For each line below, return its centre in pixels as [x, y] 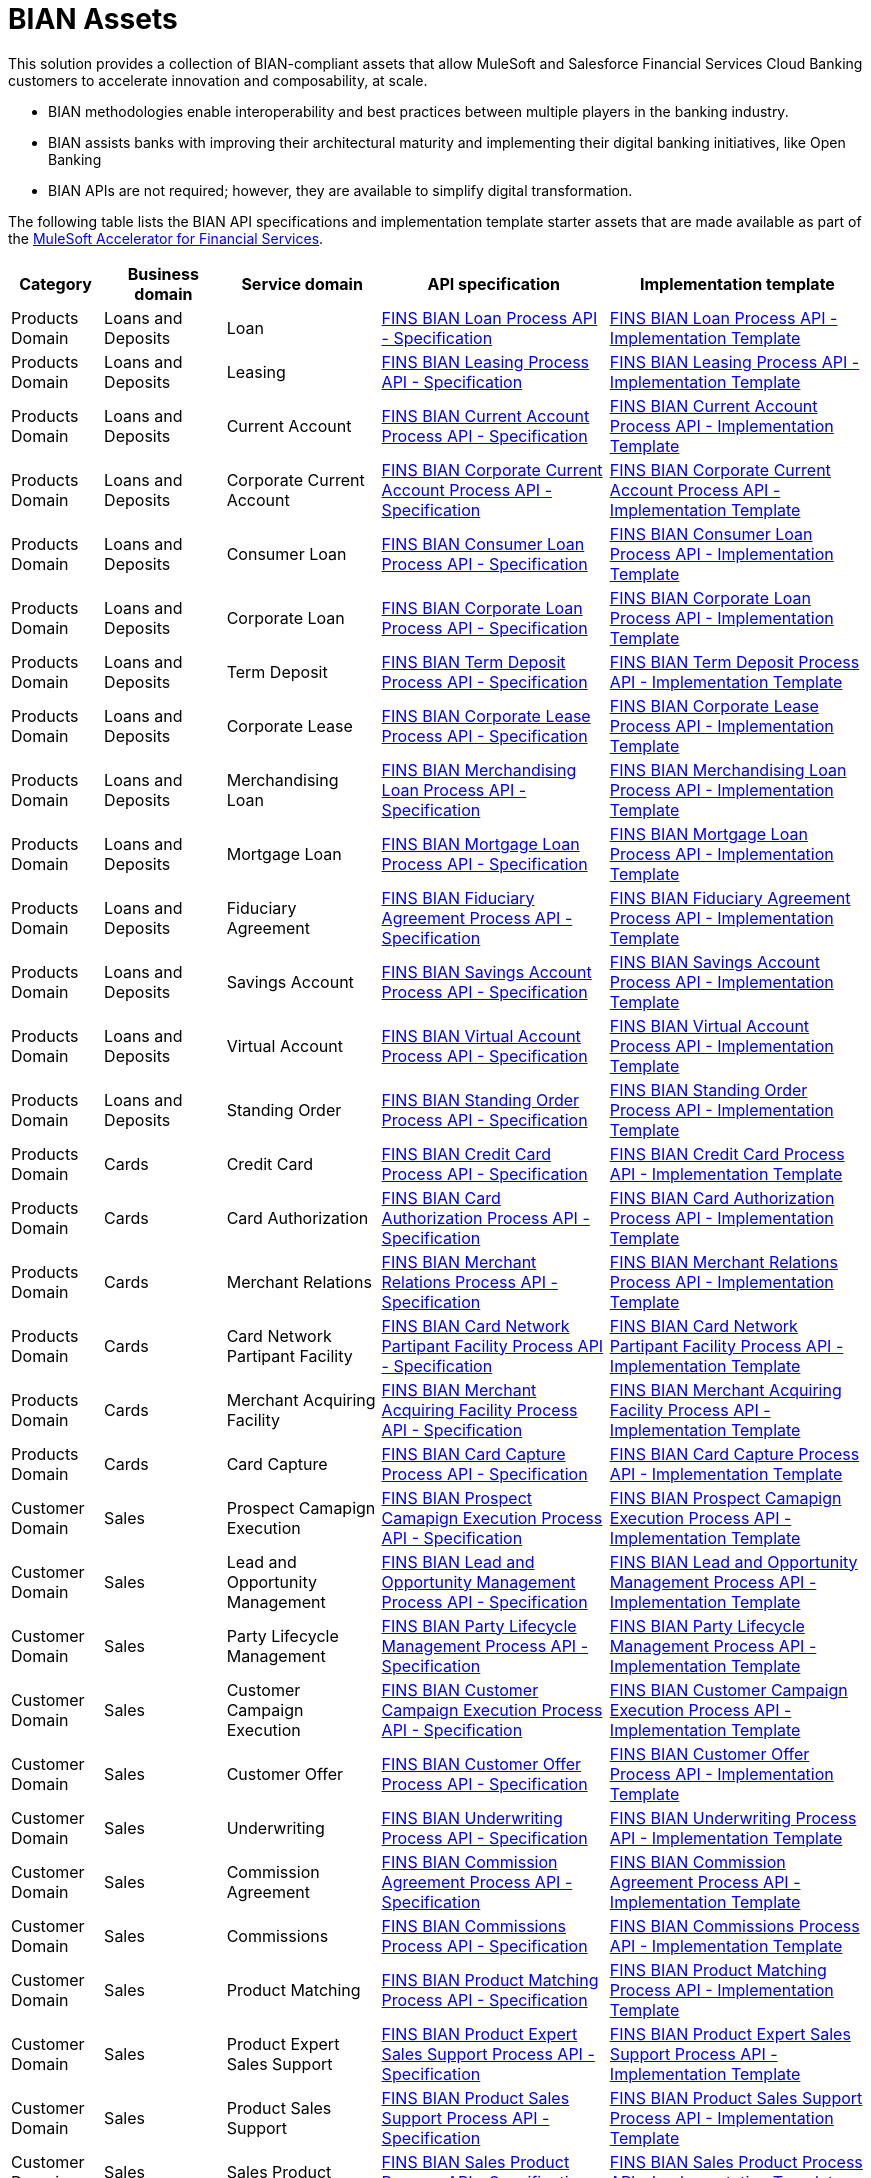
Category [55, 283]
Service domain [302, 283]
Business [163, 273]
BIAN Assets [93, 19]
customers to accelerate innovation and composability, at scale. [218, 80]
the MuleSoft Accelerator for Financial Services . [166, 238]
